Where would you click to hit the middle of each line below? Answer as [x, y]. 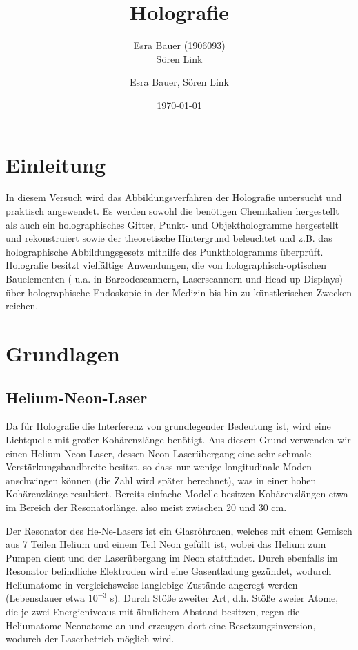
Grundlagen [63, 353]
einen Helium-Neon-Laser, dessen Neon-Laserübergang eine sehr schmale [159, 453]
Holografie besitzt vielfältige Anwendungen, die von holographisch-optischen [166, 265]
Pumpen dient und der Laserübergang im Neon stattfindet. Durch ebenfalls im [172, 557]
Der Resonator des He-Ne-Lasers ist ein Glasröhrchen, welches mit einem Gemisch [179, 530]
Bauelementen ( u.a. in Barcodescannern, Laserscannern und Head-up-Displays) [174, 278]
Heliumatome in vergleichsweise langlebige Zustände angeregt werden [152, 584]
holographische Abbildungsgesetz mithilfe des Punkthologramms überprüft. [165, 251]
